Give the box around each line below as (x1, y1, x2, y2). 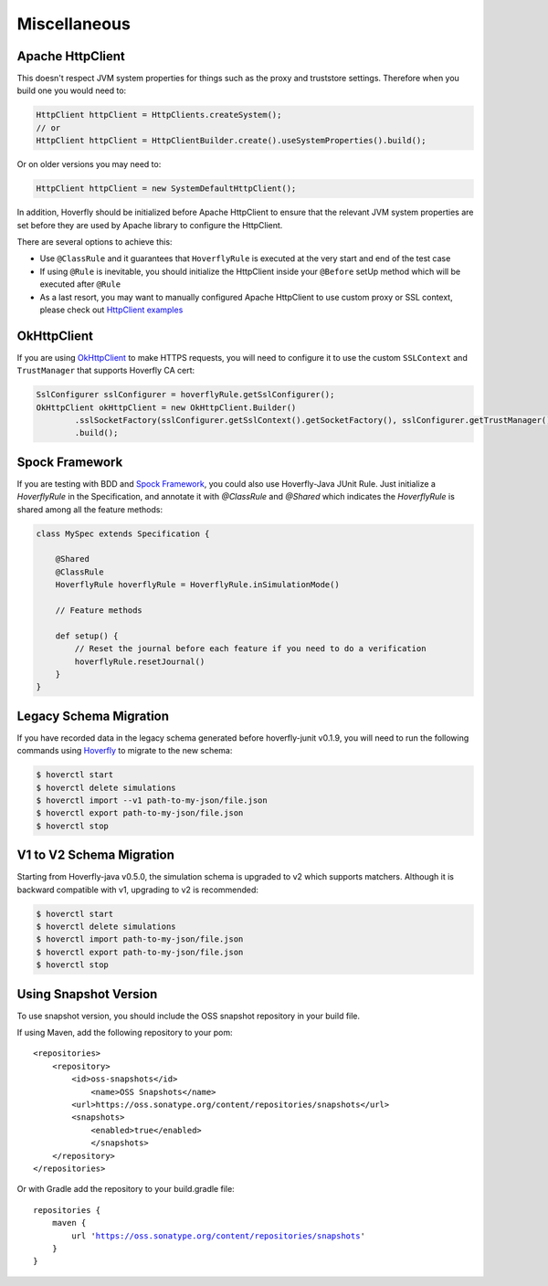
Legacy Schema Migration (16, 708, 169, 723)
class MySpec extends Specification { (36, 528, 210, 539)
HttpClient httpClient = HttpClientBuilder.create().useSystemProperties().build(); (36, 135, 427, 146)
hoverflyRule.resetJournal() (74, 656, 205, 667)
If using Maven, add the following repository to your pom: (16, 1028, 233, 1038)
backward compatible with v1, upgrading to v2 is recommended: (16, 884, 259, 895)
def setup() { (55, 630, 119, 641)
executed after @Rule (39, 279, 121, 290)
